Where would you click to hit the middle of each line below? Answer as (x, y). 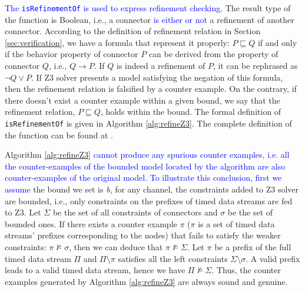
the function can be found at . (59, 135)
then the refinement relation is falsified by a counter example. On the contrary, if (151, 89)
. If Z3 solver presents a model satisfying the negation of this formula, (157, 77)
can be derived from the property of (213, 54)
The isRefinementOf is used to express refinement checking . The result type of (148, 8)
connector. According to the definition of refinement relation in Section (133, 31)
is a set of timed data (236, 223)
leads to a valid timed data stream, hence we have (95, 270)
